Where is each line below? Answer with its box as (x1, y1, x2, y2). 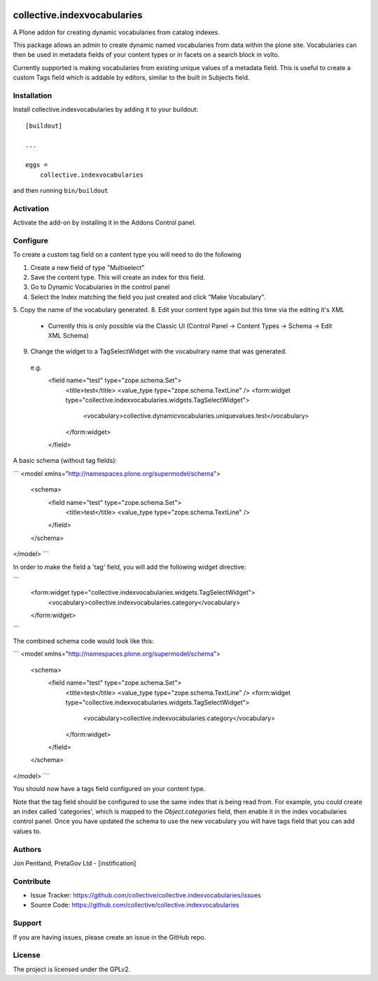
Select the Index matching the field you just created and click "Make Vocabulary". (30, 292, 266, 301)
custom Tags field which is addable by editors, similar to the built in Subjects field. (13, 74, 250, 82)
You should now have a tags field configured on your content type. (13, 785, 206, 793)
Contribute (13, 877, 51, 886)
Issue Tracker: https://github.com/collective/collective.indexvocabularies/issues (30, 891, 262, 900)
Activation (13, 203, 49, 213)
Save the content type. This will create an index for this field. (30, 273, 206, 282)
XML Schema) (48, 331, 89, 339)
